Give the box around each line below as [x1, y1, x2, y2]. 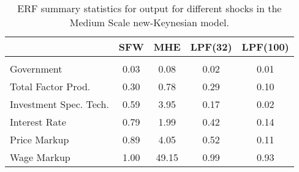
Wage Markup [10, 150, 70, 164]
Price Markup [10, 132, 69, 146]
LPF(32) [190, 40, 232, 54]
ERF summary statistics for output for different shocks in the [17, 1, 282, 15]
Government [10, 62, 62, 76]
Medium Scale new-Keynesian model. [69, 15, 229, 29]
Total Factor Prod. [10, 79, 91, 93]
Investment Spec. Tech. [10, 97, 109, 111]
